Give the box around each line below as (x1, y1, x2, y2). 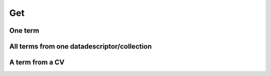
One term (9, 26, 40, 35)
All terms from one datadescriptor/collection (9, 42, 152, 51)
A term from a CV (9, 58, 65, 67)
